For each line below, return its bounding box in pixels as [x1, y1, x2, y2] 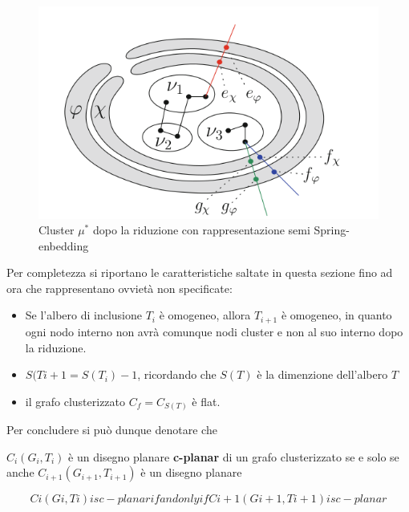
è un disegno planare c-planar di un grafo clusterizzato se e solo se [68, 448, 399, 465]
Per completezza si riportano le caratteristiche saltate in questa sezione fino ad [6, 264, 393, 281]
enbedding [38, 237, 89, 254]
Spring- [314, 221, 350, 238]
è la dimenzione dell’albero [257, 366, 388, 383]
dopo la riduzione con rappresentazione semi [92, 221, 310, 238]
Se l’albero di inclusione [25, 307, 142, 323]
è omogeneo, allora [159, 307, 251, 323]
